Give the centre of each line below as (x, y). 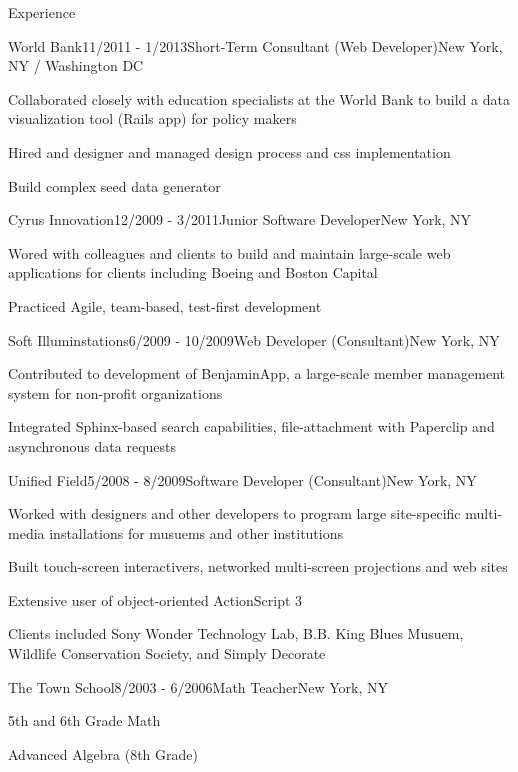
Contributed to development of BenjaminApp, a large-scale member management (256, 373)
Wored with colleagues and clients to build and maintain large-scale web (229, 252)
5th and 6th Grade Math (84, 720)
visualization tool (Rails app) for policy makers (152, 118)
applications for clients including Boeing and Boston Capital (193, 272)
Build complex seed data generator (114, 185)
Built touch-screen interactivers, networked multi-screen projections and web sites (258, 566)
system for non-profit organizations (115, 392)
